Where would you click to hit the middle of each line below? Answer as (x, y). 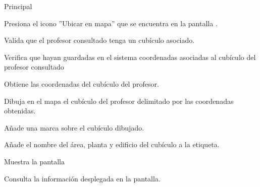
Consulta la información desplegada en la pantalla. (82, 178)
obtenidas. (20, 111)
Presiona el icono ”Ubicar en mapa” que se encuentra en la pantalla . (111, 23)
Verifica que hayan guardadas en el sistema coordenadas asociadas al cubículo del (130, 57)
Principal (18, 6)
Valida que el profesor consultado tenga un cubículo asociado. (99, 40)
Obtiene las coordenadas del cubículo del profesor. (82, 83)
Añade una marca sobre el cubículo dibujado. (74, 127)
